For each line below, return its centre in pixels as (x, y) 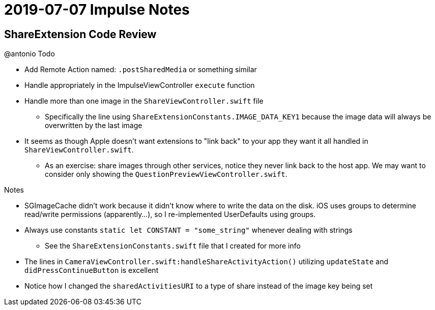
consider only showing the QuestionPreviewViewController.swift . (166, 174)
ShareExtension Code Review (80, 34)
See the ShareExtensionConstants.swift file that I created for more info (173, 246)
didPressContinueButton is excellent (92, 270)
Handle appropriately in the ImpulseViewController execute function (140, 85)
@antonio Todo (30, 54)
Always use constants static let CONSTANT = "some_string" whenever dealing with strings (188, 230)
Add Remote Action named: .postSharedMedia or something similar (141, 70)
